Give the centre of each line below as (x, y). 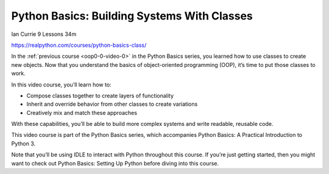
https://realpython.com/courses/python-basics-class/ (79, 45)
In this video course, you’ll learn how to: (62, 85)
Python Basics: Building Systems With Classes (132, 16)
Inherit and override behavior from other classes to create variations (112, 104)
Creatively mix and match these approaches (82, 113)
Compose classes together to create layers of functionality (100, 96)
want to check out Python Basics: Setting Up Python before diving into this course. (115, 163)
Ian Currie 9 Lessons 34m (44, 34)
